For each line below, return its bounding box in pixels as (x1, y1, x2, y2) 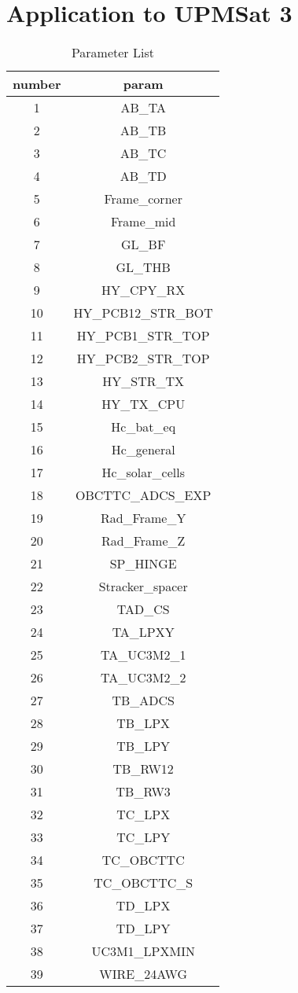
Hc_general (111, 440, 175, 459)
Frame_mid (110, 212, 176, 231)
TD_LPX (116, 896, 171, 915)
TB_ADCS (112, 691, 175, 710)
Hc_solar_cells (101, 463, 185, 482)
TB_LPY (116, 737, 171, 756)
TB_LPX (116, 714, 171, 733)
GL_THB (116, 258, 171, 277)
